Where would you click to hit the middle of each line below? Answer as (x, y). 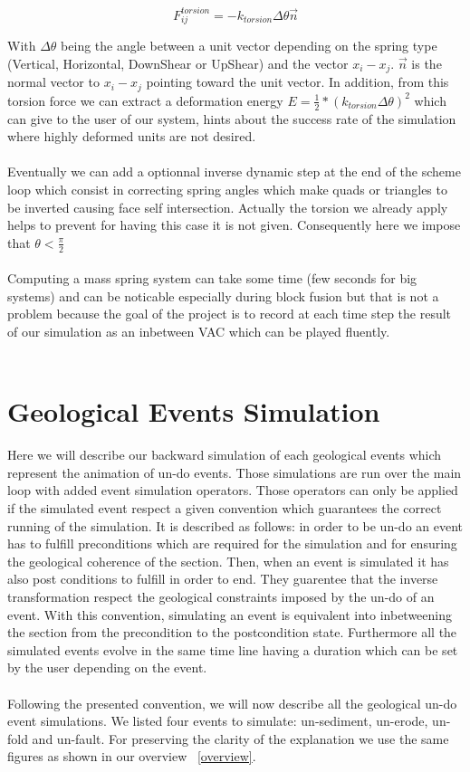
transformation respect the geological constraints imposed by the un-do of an (221, 596)
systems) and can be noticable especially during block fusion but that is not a (223, 295)
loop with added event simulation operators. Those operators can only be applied (233, 490)
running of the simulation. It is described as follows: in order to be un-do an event (235, 525)
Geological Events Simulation (194, 411)
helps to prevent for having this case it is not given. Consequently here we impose (234, 225)
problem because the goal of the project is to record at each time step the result (230, 314)
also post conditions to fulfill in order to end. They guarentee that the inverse (223, 579)
